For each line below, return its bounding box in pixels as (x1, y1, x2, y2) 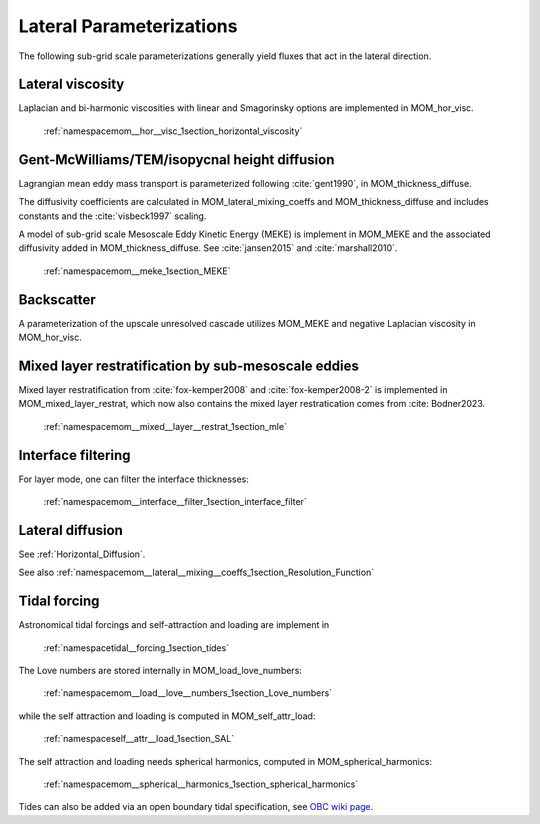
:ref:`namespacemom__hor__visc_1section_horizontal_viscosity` (43, 125, 303, 137)
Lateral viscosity (18, 76, 125, 93)
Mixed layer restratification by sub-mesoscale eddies (18, 357, 360, 374)
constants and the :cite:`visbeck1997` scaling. (18, 210, 207, 222)
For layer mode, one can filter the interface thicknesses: (18, 473, 250, 485)
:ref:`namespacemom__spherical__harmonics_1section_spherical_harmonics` (43, 778, 359, 790)
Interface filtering (18, 446, 131, 464)
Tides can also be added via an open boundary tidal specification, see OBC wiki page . (18, 801, 374, 813)
